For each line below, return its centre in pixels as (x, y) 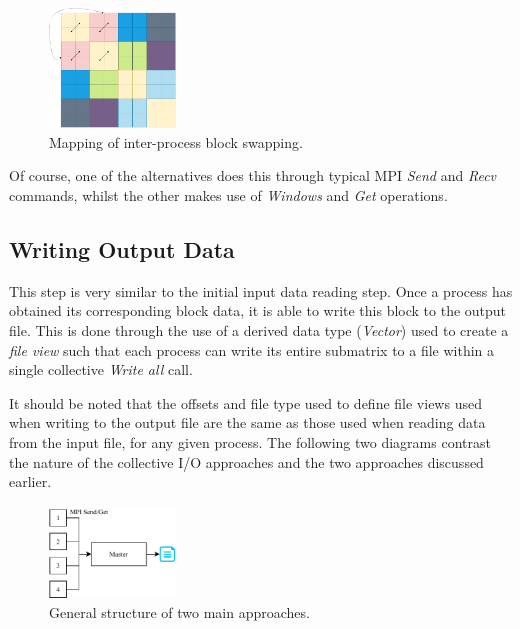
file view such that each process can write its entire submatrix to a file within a (252, 349)
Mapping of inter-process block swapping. (176, 141)
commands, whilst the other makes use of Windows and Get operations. (228, 195)
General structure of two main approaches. (179, 611)
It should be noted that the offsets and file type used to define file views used (245, 402)
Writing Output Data (122, 249)
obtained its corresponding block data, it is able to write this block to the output (258, 310)
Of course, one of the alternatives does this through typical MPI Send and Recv (253, 175)
